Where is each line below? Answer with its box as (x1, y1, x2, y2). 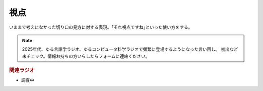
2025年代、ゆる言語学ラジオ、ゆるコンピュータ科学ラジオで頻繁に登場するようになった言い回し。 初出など (22, 46, 238, 52)
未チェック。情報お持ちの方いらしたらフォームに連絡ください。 (22, 53, 150, 59)
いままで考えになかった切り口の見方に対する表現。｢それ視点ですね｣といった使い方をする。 (9, 24, 192, 30)
